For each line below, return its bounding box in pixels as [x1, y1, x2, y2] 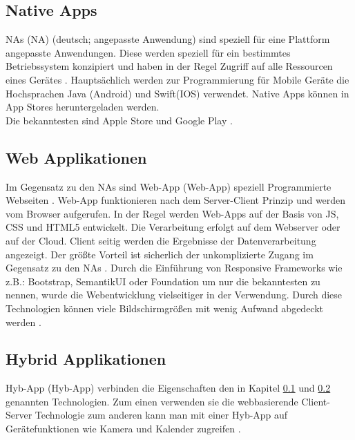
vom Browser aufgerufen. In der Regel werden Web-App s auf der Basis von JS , [6, 206, 339, 220]
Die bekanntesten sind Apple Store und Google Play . [6, 113, 233, 127]
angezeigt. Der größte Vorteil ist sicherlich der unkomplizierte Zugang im [6, 247, 314, 261]
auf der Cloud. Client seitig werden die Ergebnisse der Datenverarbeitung [6, 233, 316, 247]
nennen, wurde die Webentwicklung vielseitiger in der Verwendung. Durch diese [6, 287, 343, 302]
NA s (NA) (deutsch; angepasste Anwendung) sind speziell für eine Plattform [6, 32, 330, 46]
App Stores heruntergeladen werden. [6, 99, 160, 114]
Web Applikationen [6, 146, 147, 168]
